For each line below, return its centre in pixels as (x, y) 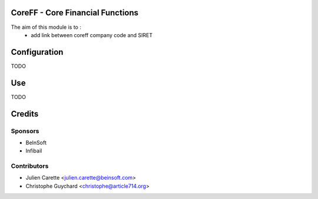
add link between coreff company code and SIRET (92, 35)
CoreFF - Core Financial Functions (74, 13)
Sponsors (25, 131)
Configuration (37, 52)
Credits (25, 114)
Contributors (30, 166)
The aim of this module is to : (46, 27)
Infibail (34, 151)
